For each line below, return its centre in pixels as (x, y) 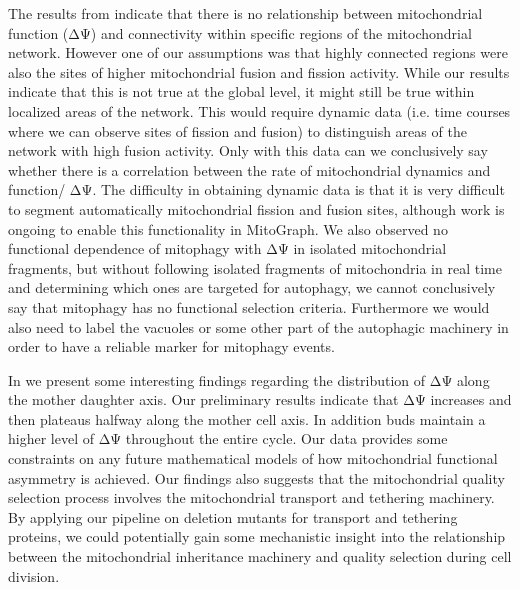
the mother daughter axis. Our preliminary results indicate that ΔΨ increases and (260, 399)
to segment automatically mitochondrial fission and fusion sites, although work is (256, 208)
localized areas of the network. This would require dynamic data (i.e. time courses (259, 110)
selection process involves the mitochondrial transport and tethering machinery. (251, 497)
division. (34, 575)
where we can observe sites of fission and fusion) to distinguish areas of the (237, 130)
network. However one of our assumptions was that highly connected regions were (258, 52)
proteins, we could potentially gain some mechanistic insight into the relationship (257, 536)
